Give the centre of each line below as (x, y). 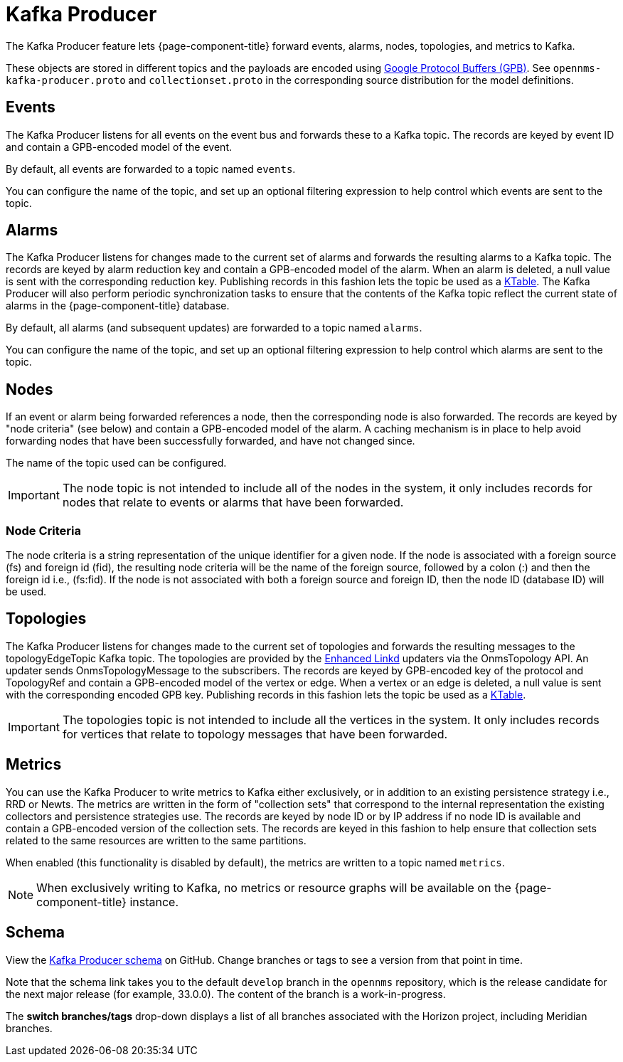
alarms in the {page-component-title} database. (118, 306)
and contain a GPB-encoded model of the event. (119, 147)
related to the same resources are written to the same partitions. (156, 840)
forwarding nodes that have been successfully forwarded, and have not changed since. (211, 441)
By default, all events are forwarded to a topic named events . (151, 169)
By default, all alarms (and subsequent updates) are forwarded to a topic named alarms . (214, 328)
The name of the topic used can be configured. (116, 463)
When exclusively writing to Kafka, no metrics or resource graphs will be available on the (274, 887)
